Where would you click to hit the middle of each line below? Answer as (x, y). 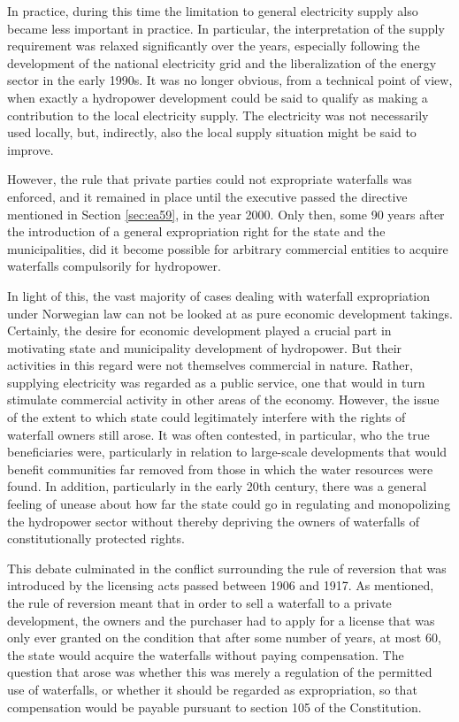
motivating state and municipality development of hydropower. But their (205, 347)
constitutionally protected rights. (96, 538)
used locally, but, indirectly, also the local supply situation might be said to (212, 132)
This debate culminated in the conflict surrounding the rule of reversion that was (227, 568)
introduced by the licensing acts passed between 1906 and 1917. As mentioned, (221, 585)
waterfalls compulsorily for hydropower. (114, 266)
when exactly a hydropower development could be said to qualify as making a (218, 97)
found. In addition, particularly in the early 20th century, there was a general (217, 486)
